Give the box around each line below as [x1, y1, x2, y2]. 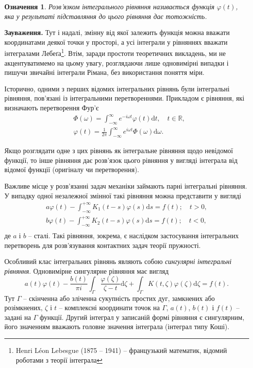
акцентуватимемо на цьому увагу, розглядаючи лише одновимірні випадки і [4, 57, 229, 68]
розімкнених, [4, 302, 43, 313]
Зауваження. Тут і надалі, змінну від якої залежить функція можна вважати [4, 27, 230, 37]
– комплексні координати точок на [59, 302, 160, 313]
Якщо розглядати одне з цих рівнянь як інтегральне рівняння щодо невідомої [4, 145, 233, 156]
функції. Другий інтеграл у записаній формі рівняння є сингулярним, [39, 312, 245, 322]
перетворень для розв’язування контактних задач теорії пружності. [4, 240, 201, 250]
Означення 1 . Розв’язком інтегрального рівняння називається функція [4, 1, 215, 11]
